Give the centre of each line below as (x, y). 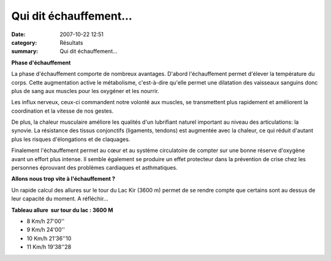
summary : (25, 51)
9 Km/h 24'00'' (46, 230)
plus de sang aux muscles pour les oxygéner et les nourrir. (85, 91)
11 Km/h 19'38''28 (49, 247)
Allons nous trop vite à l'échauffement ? (63, 179)
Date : (18, 34)
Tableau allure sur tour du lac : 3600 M (62, 210)
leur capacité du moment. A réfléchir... (60, 199)
